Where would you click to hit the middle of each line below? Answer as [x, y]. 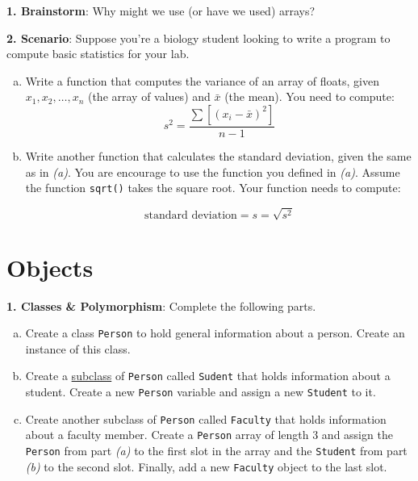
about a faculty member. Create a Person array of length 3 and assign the [209, 435]
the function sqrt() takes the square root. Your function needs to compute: [213, 188]
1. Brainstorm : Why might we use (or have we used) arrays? [161, 10]
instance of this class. [78, 348]
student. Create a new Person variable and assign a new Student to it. [201, 392]
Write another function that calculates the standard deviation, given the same [218, 156]
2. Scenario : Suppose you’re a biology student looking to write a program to [199, 38]
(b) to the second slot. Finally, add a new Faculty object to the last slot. [206, 466]
